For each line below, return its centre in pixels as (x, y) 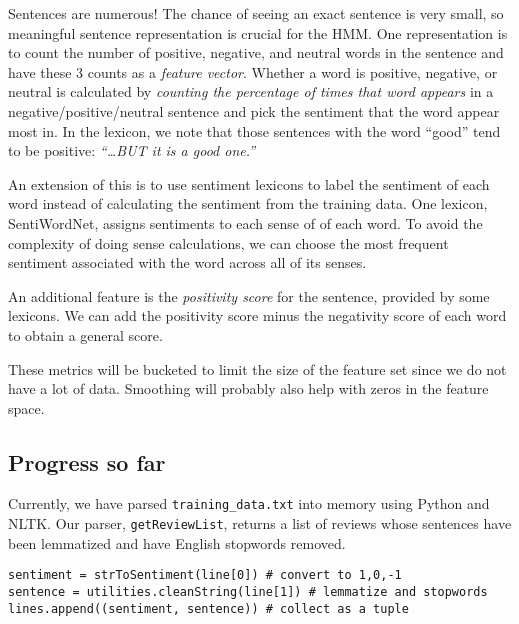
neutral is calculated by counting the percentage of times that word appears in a (251, 91)
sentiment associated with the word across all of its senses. (187, 262)
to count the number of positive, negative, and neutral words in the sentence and (256, 52)
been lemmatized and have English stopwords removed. (177, 542)
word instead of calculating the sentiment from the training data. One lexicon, (248, 203)
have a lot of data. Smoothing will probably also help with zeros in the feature (248, 388)
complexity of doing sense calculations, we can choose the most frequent (228, 242)
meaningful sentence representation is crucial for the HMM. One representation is (258, 32)
